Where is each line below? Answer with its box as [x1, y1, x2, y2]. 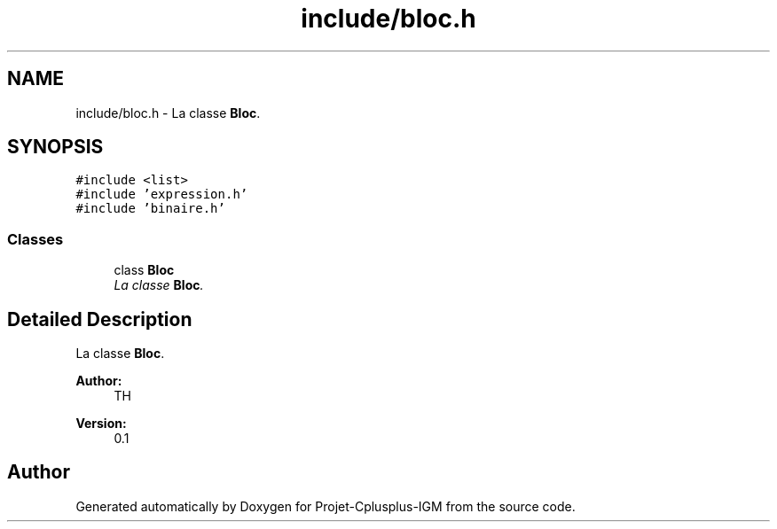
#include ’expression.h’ [75, 187, 248, 202]
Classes [7, 229, 64, 248]
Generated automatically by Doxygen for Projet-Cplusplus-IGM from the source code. [75, 498, 576, 514]
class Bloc [114, 262, 175, 278]
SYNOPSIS [7, 136, 104, 159]
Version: [75, 416, 127, 432]
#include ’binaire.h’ [75, 201, 225, 216]
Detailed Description [7, 307, 192, 331]
